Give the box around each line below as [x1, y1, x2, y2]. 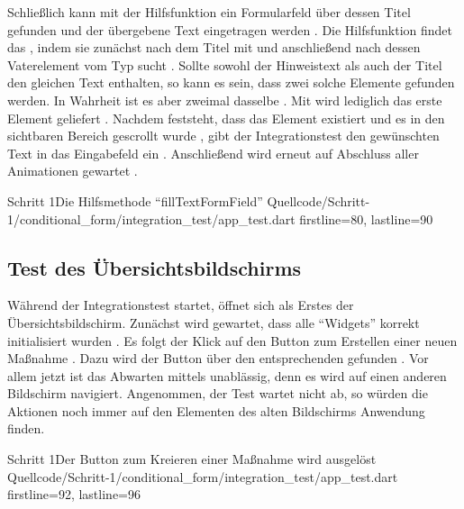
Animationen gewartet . [7, 161, 138, 180]
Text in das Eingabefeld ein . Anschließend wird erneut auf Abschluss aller [7, 143, 419, 162]
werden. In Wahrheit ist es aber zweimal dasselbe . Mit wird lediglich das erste [7, 90, 442, 109]
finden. [7, 419, 45, 438]
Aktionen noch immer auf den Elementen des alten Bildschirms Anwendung [7, 401, 425, 420]
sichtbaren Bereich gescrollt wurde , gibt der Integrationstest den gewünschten [7, 126, 440, 145]
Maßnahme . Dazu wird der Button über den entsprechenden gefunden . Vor [7, 349, 429, 368]
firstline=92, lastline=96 [7, 485, 141, 504]
